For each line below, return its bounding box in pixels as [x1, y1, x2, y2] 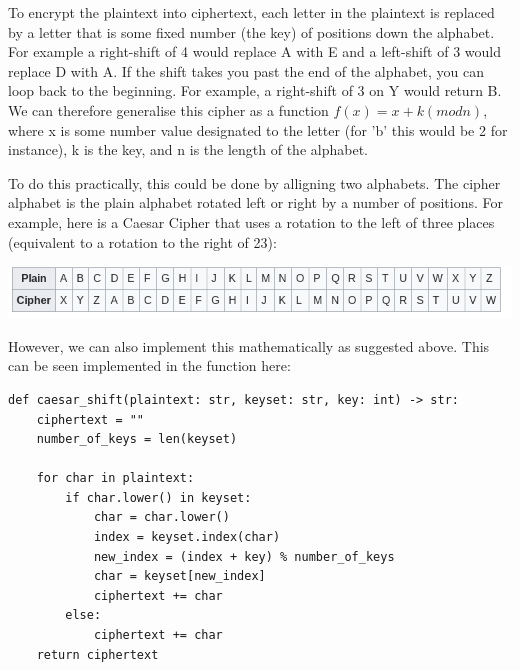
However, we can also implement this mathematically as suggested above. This [8, 335, 490, 356]
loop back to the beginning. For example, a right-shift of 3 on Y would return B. [8, 80, 502, 101]
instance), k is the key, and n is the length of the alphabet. [8, 139, 368, 160]
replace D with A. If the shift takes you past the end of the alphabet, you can [8, 60, 485, 81]
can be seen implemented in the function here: [8, 355, 291, 376]
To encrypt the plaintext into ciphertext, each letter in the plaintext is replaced [8, 2, 495, 22]
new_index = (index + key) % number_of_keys [93, 549, 395, 564]
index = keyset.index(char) [93, 530, 281, 545]
